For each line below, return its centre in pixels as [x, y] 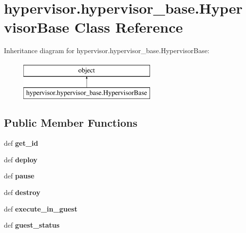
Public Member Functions [71, 123]
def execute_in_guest [41, 208]
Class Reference [129, 27]
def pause [19, 176]
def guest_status [32, 225]
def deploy [21, 159]
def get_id [21, 143]
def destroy [22, 192]
